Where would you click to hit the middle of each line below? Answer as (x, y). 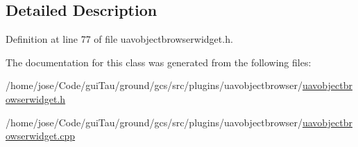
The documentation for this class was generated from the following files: (159, 62)
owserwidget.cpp (41, 136)
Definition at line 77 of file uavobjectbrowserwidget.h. (119, 39)
